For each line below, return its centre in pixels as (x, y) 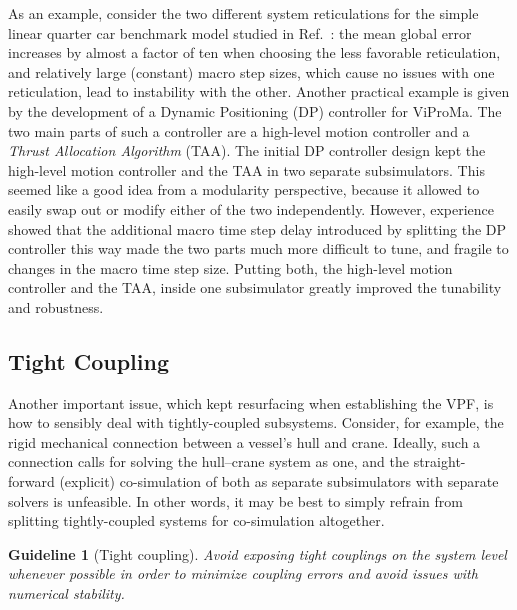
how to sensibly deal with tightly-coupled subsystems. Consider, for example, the (256, 422)
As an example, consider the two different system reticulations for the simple (243, 13)
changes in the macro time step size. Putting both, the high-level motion (230, 267)
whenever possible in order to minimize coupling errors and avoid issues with (243, 573)
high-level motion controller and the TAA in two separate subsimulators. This (246, 169)
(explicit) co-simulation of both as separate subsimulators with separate (279, 481)
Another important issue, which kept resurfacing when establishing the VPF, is (251, 402)
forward (31, 481)
